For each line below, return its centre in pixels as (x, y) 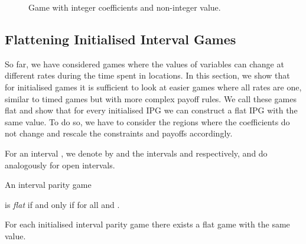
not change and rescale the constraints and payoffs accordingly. (119, 133)
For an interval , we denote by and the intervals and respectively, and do (136, 153)
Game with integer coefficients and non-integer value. (125, 7)
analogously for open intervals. (60, 165)
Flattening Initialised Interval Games (121, 39)
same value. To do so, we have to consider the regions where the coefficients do (147, 121)
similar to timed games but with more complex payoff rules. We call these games (151, 98)
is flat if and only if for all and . (62, 204)
